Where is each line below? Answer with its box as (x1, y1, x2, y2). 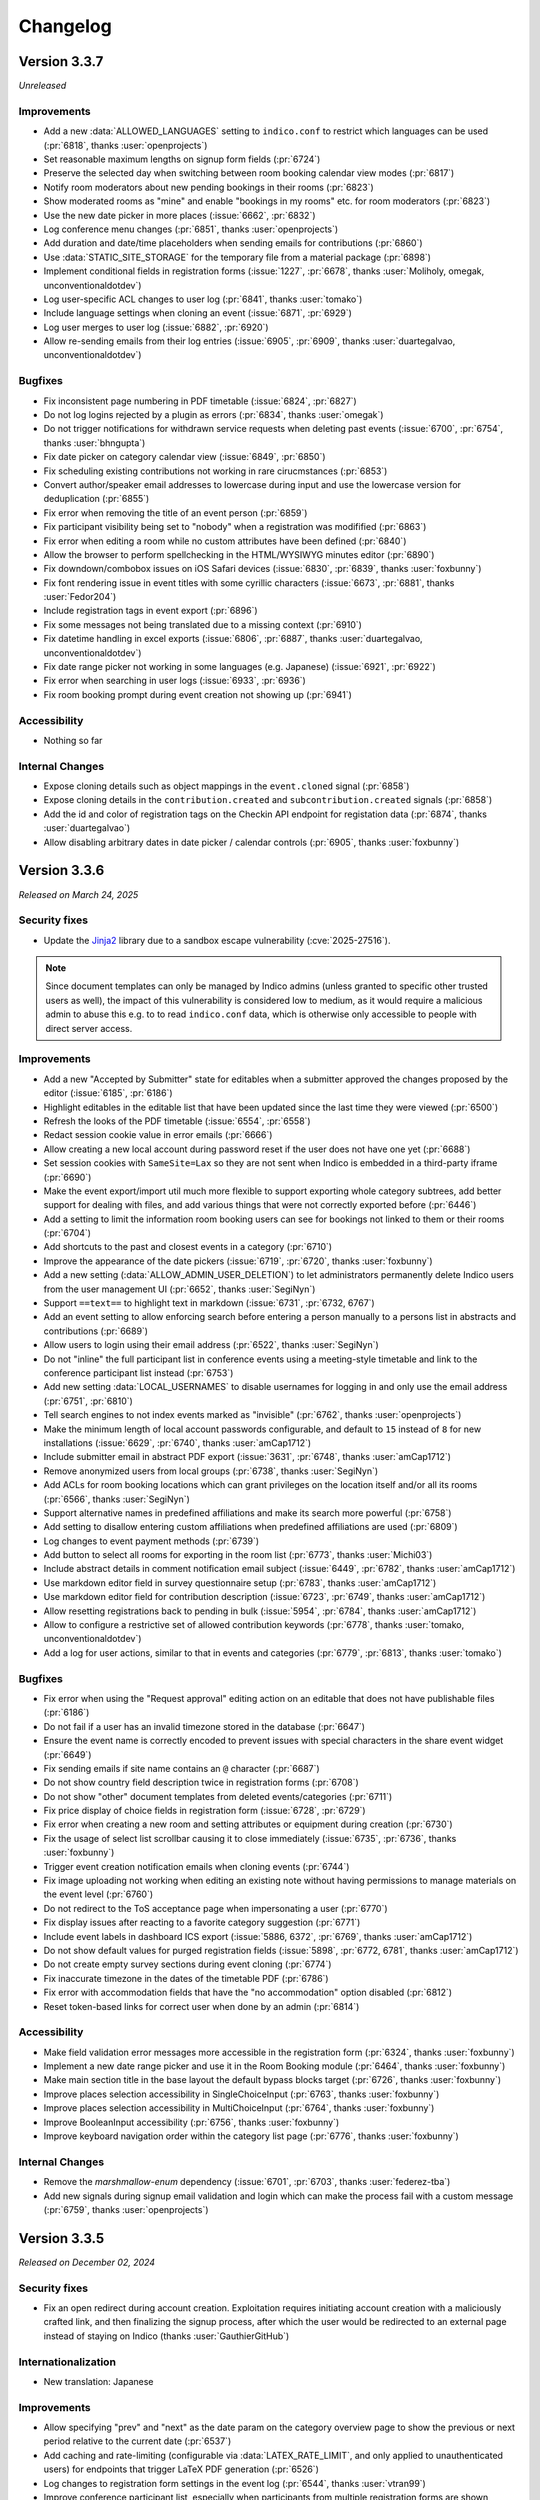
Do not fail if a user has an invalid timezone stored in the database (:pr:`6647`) (43, 1720, 365, 1732)
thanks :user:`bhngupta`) (43, 436, 146, 449)
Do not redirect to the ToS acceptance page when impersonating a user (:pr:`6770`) (43, 1902, 389, 1914)
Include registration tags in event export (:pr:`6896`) (43, 605, 259, 617)
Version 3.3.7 (18, 53, 104, 70)
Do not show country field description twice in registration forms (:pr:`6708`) (43, 1776, 359, 1789)
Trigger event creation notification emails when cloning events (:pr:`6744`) (43, 1860, 350, 1872)
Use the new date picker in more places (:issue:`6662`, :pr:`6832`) (43, 209, 316, 221)
